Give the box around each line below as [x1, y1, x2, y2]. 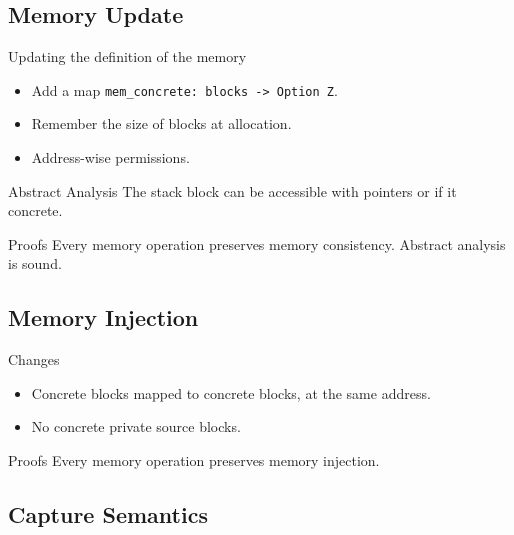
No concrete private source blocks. [31, 416, 241, 437]
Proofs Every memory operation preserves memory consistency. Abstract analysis [8, 233, 506, 254]
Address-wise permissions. [31, 147, 190, 168]
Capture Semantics [8, 498, 208, 529]
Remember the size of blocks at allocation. [31, 113, 292, 134]
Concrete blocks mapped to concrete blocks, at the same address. [31, 382, 431, 403]
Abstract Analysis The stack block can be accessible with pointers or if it [8, 180, 457, 201]
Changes [8, 349, 60, 370]
